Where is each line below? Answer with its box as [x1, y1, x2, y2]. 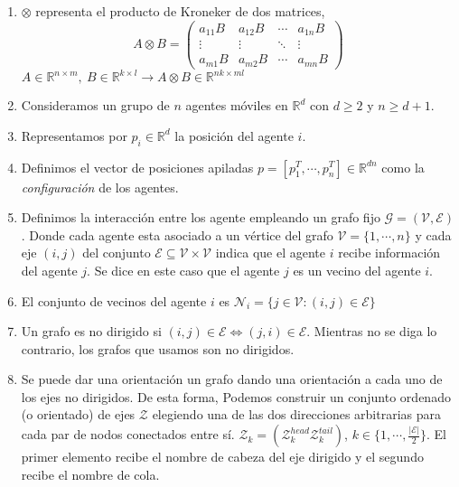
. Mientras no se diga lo [306, 322, 437, 341]
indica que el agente [215, 243, 326, 262]
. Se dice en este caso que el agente [87, 260, 280, 279]
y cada [415, 225, 452, 244]
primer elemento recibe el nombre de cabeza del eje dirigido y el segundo [21, 447, 424, 466]
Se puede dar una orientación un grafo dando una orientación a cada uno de [21, 370, 443, 389]
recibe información [338, 243, 441, 262]
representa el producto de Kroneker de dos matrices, [35, 2, 325, 20]
